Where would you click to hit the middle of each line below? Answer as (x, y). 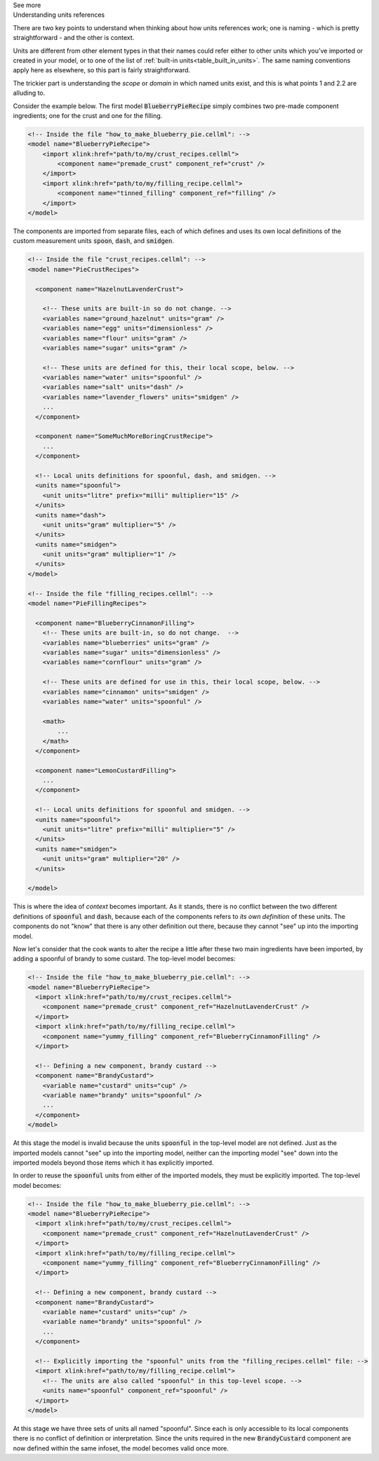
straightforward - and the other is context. (74, 38)
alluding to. (29, 93)
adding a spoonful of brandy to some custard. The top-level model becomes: (124, 959)
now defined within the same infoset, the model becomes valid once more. (121, 1448)
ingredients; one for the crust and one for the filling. (88, 115)
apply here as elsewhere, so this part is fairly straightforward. (102, 70)
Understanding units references (59, 15)
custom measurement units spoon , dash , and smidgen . (94, 241)
